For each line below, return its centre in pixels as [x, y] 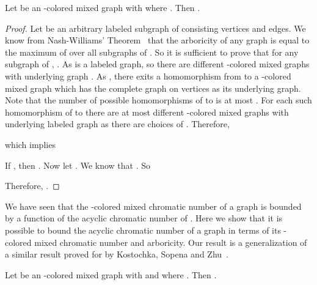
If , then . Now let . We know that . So [78, 165]
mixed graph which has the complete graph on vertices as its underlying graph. [153, 88]
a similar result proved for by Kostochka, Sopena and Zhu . [117, 254]
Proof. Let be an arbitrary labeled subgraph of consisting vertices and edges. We [155, 28]
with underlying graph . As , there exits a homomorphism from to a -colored [148, 76]
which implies [30, 144]
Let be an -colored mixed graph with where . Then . [103, 7]
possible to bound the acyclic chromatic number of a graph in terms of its [143, 230]
